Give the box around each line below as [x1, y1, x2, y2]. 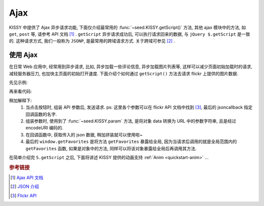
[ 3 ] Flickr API [10, 192, 37, 198]
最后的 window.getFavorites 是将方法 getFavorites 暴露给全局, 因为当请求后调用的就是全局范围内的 [25, 138, 237, 144]
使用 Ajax [9, 51, 38, 59]
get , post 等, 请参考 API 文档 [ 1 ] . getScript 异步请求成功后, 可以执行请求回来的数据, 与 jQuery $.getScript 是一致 [9, 31, 250, 37]
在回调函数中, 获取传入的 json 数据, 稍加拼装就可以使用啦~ [25, 132, 143, 137]
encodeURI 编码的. [25, 125, 64, 131]
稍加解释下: [9, 97, 32, 103]
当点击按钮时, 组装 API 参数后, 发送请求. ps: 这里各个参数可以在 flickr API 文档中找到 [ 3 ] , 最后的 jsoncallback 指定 [25, 104, 253, 110]
